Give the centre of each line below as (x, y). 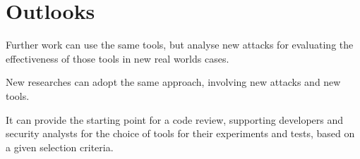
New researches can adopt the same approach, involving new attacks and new (173, 82)
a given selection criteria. (60, 147)
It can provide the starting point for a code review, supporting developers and (175, 119)
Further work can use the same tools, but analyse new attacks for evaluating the (180, 45)
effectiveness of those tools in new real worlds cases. (118, 58)
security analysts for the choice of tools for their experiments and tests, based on (180, 133)
